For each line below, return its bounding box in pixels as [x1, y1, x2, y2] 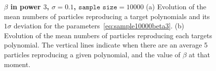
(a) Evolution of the [146, 1, 207, 11]
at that [189, 49, 210, 59]
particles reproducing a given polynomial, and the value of [4, 49, 180, 59]
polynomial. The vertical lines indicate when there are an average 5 [4, 40, 208, 50]
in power [10, 1, 41, 11]
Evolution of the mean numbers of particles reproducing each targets [4, 30, 213, 40]
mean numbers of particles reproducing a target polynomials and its [4, 11, 210, 21]
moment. [4, 59, 31, 69]
